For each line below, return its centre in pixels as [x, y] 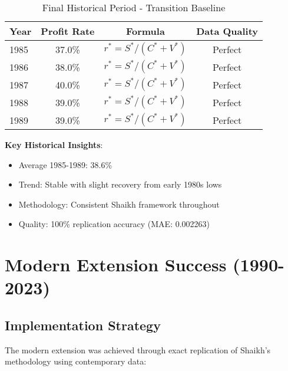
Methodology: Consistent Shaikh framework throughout [119, 204]
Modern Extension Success [116, 265]
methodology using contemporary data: [76, 361]
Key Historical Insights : [54, 145]
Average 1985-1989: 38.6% [65, 164]
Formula [145, 31]
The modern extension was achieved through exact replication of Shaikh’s [138, 349]
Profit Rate [68, 31]
